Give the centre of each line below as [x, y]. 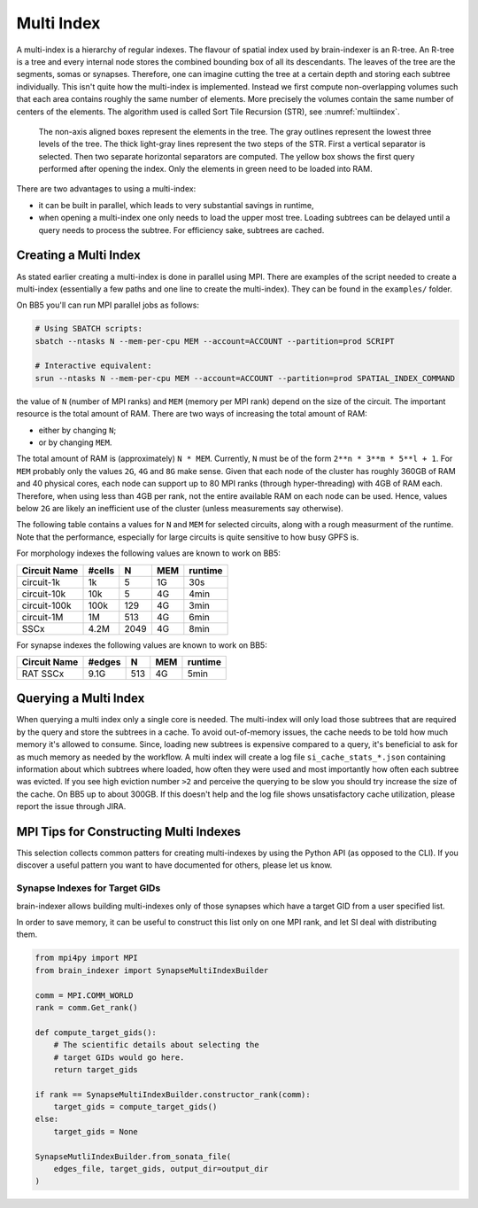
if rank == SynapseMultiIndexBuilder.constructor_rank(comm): [173, 1094]
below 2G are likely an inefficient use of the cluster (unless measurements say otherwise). [180, 508]
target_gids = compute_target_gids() [135, 1107]
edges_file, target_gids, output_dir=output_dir [161, 1169]
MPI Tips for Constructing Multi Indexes [128, 832]
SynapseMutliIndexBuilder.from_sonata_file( [133, 1156]
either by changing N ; [77, 430]
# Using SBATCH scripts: [89, 329]
